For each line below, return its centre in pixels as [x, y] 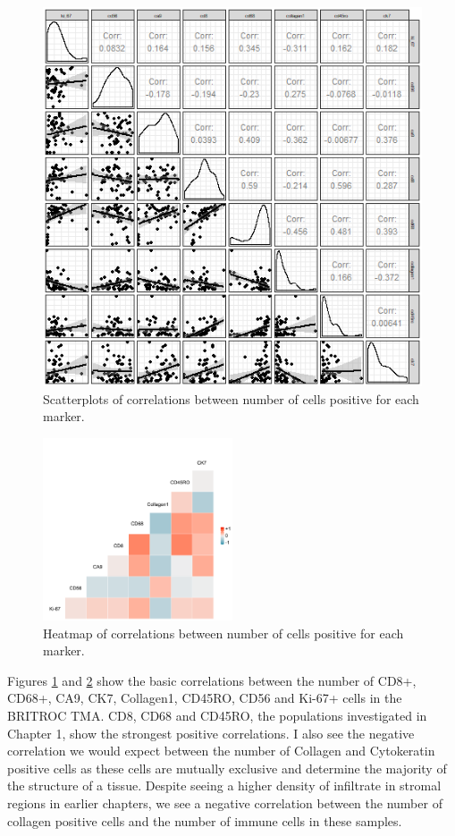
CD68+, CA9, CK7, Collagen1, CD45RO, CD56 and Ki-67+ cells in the [205, 698]
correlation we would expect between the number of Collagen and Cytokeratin [221, 751]
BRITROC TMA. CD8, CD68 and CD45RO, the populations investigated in [217, 716]
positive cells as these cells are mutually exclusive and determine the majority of [227, 768]
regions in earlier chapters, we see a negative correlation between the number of [225, 803]
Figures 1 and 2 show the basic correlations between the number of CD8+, [212, 680]
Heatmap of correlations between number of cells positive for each [223, 633]
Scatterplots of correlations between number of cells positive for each [231, 398]
